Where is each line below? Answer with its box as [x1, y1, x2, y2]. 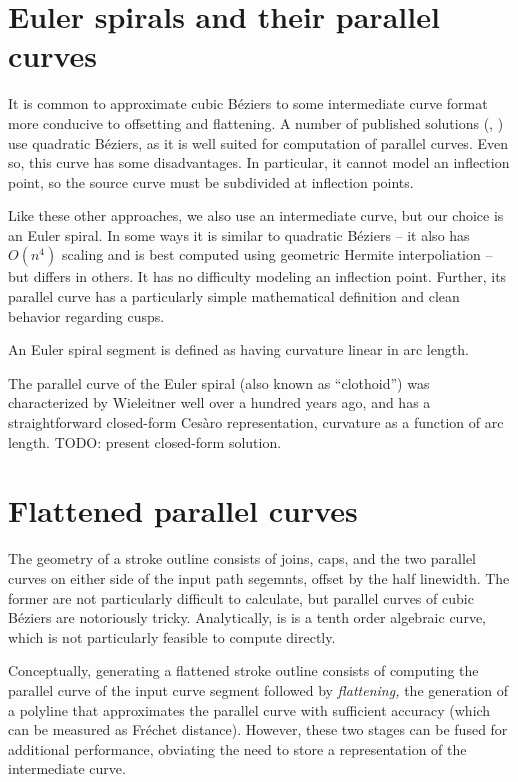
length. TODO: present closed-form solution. [8, 431, 282, 452]
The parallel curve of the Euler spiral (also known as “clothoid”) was [8, 372, 430, 393]
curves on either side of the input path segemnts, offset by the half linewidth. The [8, 567, 510, 588]
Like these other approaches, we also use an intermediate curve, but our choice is [8, 205, 504, 226]
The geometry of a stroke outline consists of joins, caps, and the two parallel [8, 548, 476, 569]
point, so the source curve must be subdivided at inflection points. [8, 171, 414, 192]
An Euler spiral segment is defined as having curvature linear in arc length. [8, 339, 469, 360]
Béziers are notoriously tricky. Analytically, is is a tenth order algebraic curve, [8, 607, 486, 628]
